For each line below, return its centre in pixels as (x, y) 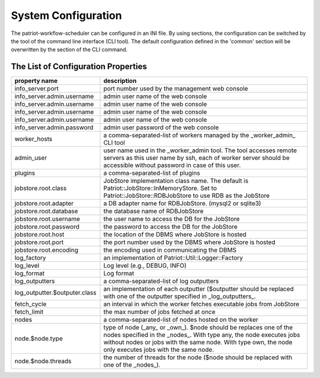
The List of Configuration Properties (79, 67)
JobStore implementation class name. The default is (176, 181)
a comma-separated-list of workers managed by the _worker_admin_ (199, 135)
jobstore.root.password (47, 227)
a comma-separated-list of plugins (152, 173)
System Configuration (66, 15)
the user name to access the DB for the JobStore (172, 219)
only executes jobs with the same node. (159, 350)
